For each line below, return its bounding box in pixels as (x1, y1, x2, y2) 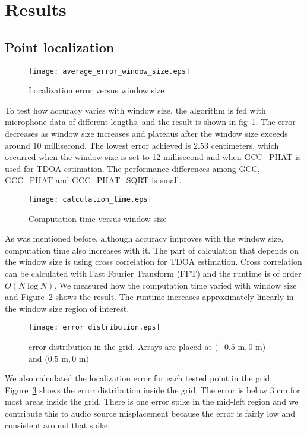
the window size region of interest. (5, 302, 129, 314)
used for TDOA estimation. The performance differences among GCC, (5, 162, 260, 174)
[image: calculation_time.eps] (29, 195, 152, 204)
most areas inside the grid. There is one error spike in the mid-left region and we (5, 395, 299, 408)
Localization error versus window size (29, 84, 164, 96)
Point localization (5, 37, 115, 56)
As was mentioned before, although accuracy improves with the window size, (5, 232, 284, 245)
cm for (277, 383, 300, 396)
